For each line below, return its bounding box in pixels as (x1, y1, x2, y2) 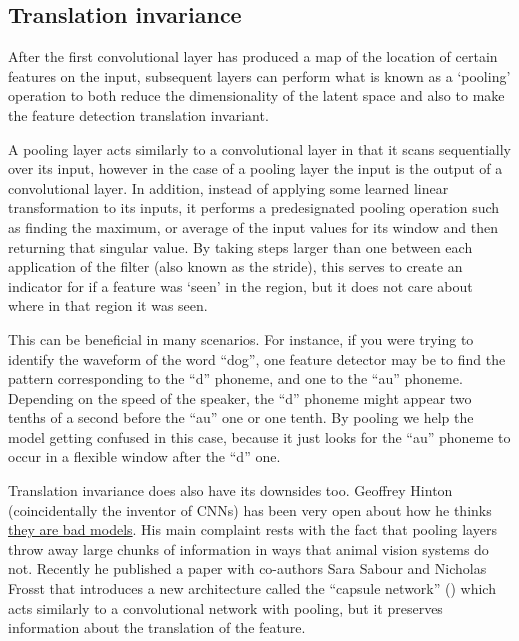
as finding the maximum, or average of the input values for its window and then (8, 216, 498, 237)
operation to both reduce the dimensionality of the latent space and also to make (8, 85, 505, 106)
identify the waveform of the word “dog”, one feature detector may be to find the (8, 348, 506, 369)
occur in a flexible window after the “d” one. (8, 446, 281, 467)
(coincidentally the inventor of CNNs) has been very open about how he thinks (8, 499, 492, 520)
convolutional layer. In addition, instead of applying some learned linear (8, 177, 449, 198)
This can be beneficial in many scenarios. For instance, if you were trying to (8, 328, 474, 349)
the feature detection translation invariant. (8, 104, 269, 125)
